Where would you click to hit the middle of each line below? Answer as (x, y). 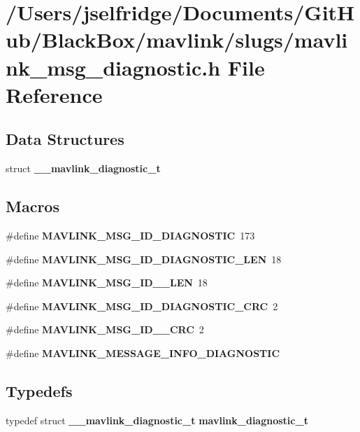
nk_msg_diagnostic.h (113, 67)
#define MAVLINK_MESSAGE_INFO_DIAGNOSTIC (143, 353)
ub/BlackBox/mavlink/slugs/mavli (177, 40)
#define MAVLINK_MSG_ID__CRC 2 (105, 329)
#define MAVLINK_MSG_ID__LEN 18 (107, 283)
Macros (33, 206)
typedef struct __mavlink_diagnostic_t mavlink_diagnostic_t (157, 420)
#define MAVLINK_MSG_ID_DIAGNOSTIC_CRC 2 (142, 306)
